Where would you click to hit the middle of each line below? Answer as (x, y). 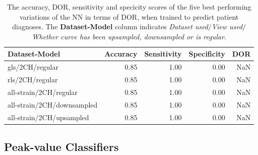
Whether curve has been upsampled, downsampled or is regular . (129, 36)
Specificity (207, 54)
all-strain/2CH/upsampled (48, 117)
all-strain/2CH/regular (43, 92)
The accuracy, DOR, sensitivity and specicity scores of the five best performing (129, 7)
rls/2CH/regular (33, 80)
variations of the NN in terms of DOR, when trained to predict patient (129, 16)
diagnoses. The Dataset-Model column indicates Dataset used (110, 27)
